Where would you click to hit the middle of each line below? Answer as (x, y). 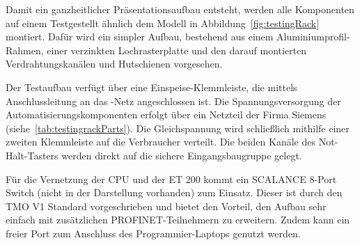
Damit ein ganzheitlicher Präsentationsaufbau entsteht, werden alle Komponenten (180, 9)
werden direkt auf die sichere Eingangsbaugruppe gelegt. (182, 155)
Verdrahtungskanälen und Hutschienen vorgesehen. (114, 64)
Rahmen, (25, 50)
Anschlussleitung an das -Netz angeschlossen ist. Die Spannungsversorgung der (173, 101)
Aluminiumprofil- (313, 37)
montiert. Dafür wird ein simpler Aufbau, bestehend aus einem (140, 37)
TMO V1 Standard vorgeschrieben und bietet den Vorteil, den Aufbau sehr (166, 206)
